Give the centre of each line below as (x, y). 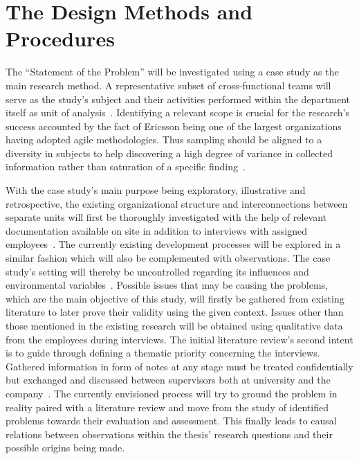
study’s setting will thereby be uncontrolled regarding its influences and (157, 271)
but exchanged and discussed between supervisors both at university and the (168, 380)
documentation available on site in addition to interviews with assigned (156, 230)
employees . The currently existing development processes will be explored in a (173, 244)
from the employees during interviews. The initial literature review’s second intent (179, 339)
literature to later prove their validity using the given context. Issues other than (175, 312)
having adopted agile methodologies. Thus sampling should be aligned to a (164, 139)
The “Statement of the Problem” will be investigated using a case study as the (172, 72)
